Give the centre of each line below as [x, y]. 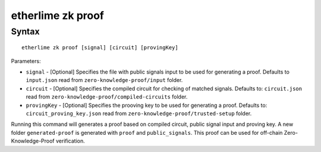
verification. [70, 141]
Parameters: [26, 61]
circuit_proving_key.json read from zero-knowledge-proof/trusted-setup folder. [139, 113]
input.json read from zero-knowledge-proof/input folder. [104, 80]
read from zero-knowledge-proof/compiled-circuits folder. [107, 97]
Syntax [25, 31]
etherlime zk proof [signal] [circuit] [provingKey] [100, 48]
